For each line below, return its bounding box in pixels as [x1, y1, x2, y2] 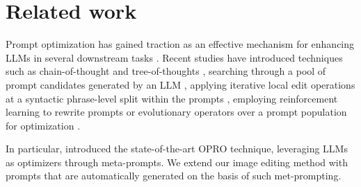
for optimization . [6, 118, 81, 132]
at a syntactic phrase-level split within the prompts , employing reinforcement [6, 91, 338, 105]
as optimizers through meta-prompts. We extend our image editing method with [6, 154, 348, 169]
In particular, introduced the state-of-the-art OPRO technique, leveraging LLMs [6, 141, 348, 156]
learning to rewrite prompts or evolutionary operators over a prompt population [6, 105, 347, 119]
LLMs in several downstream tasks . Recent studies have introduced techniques [6, 50, 343, 64]
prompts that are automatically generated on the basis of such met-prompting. [6, 168, 342, 183]
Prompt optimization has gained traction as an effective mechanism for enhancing [6, 37, 355, 51]
